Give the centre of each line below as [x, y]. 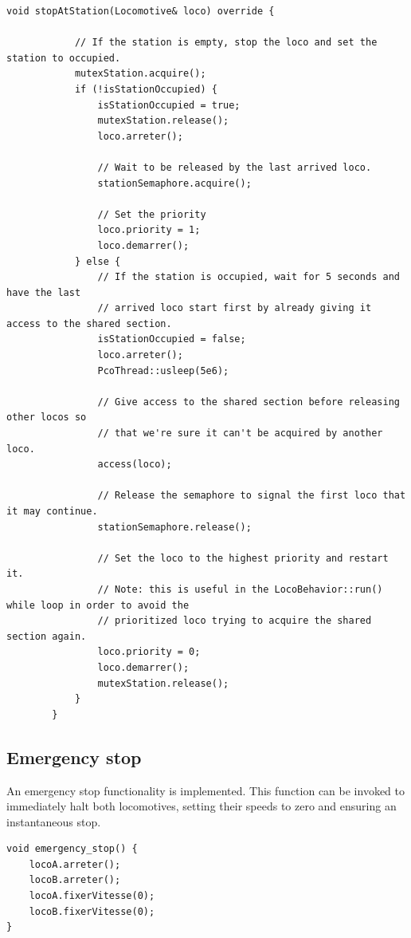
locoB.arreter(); [75, 880]
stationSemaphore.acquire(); [174, 183]
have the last [44, 292]
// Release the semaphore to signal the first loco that [252, 496]
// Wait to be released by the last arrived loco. [235, 167]
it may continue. [52, 511]
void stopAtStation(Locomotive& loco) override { [141, 11]
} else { [98, 261]
